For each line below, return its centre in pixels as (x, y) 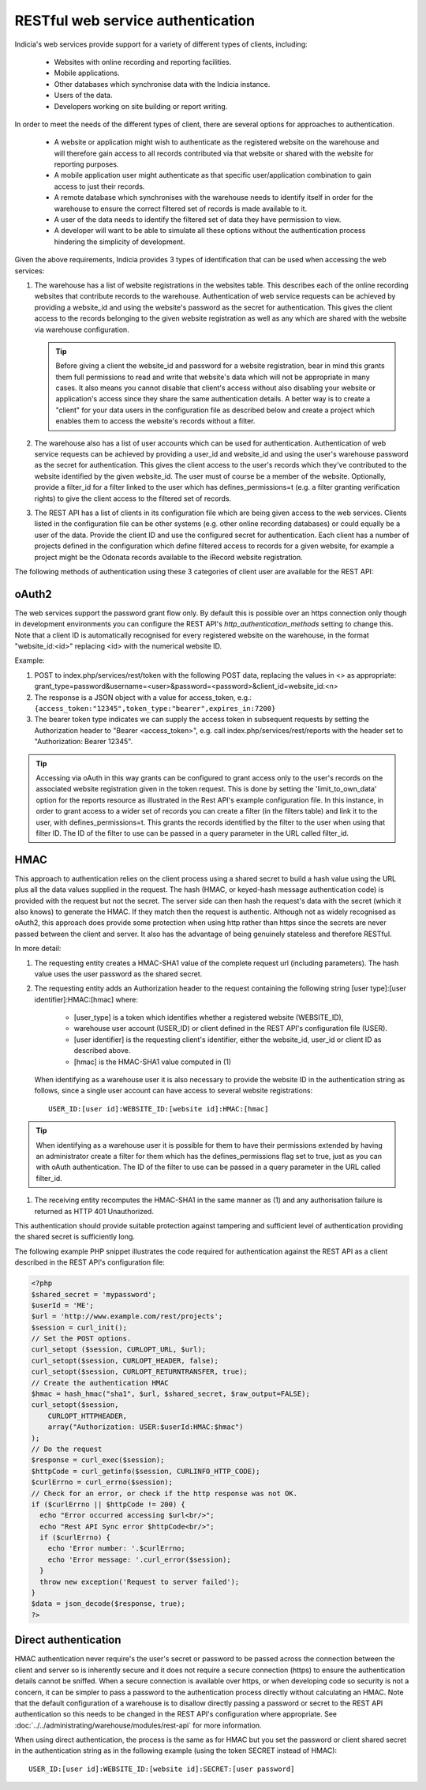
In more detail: (38, 949)
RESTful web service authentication (135, 21)
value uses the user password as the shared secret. (118, 974)
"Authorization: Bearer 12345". (84, 742)
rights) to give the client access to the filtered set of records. (133, 498)
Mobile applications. (87, 73)
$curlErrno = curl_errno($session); (102, 1482)
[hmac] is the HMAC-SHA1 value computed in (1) (153, 1062)
